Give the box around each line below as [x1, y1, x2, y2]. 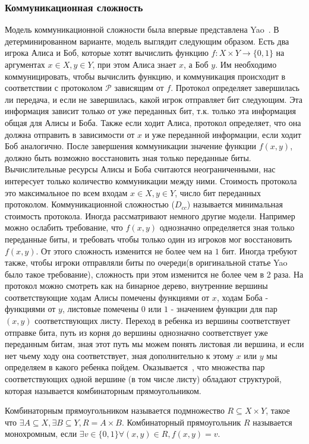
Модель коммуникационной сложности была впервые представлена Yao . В [5, 23, 279, 36]
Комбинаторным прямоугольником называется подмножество [5, 404, 225, 417]
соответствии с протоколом [5, 81, 103, 94]
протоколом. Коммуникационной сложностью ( [5, 198, 175, 210]
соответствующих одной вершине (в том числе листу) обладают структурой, [5, 373, 282, 385]
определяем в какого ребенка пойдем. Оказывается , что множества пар [5, 361, 265, 373]
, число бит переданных [175, 186, 261, 199]
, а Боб [184, 58, 209, 70]
